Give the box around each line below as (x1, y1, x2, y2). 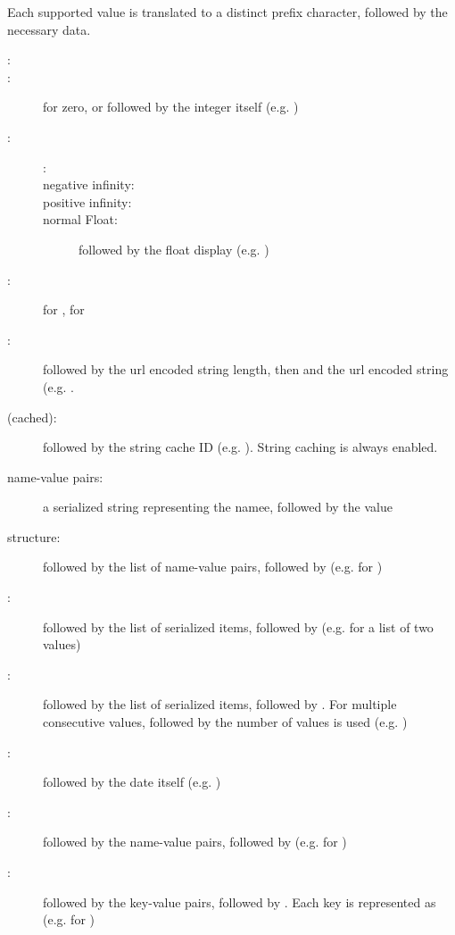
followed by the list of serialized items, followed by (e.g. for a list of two (43, 617, 434, 636)
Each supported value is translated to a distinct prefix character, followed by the (7, 3, 448, 21)
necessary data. (7, 20, 91, 38)
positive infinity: (43, 192, 132, 211)
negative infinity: (43, 175, 135, 194)
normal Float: (43, 210, 118, 229)
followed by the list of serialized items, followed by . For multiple (43, 695, 397, 714)
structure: (7, 527, 61, 546)
